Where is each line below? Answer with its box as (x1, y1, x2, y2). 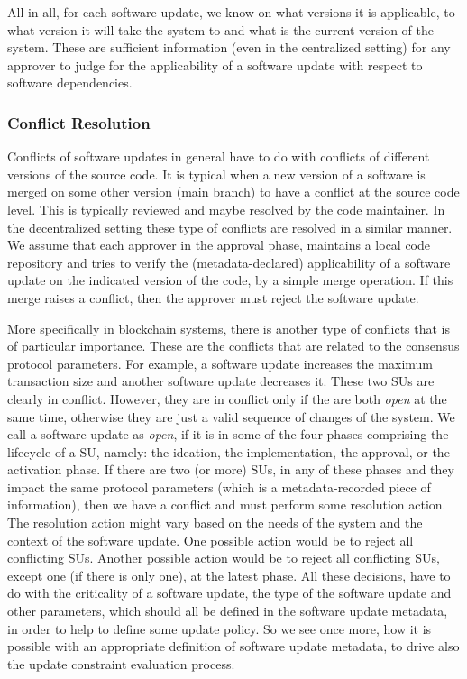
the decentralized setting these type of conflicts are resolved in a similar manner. (7, 217, 453, 236)
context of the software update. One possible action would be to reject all (7, 530, 414, 549)
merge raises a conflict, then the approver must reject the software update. (7, 288, 419, 307)
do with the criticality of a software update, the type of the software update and (7, 583, 452, 602)
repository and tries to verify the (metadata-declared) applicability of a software (7, 252, 451, 271)
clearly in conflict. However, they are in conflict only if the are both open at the (7, 389, 447, 408)
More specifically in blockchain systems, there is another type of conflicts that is (7, 318, 451, 337)
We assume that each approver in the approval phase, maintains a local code (7, 235, 431, 254)
